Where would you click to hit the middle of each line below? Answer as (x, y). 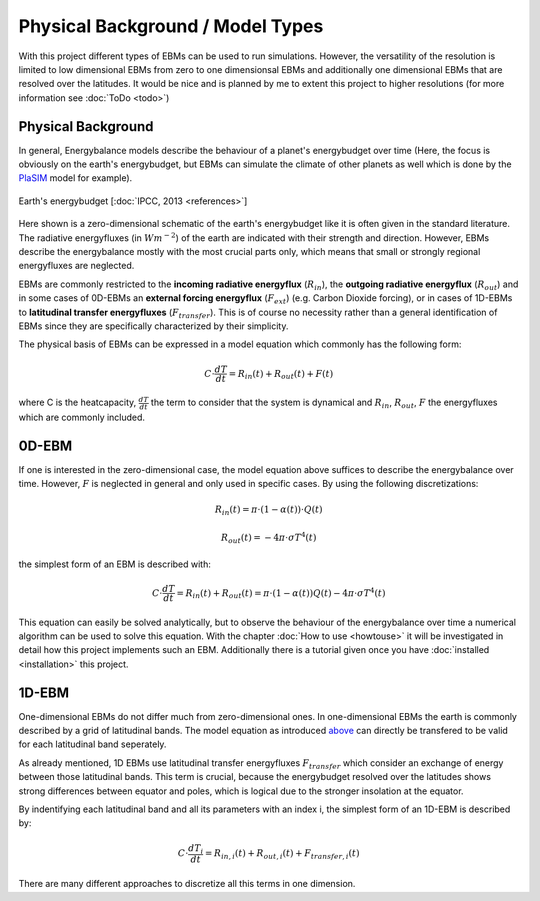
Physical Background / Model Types (171, 26)
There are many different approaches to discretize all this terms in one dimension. (187, 884)
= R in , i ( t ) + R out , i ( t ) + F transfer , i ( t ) (282, 854)
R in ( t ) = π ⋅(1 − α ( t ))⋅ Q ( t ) (269, 511)
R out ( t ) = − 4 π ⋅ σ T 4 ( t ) (268, 537)
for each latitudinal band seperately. (92, 744)
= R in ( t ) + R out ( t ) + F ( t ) (281, 374)
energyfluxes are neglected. (76, 266)
